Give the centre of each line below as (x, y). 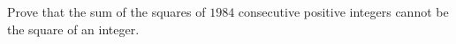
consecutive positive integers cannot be (343, 11)
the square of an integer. (73, 29)
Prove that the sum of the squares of (106, 11)
